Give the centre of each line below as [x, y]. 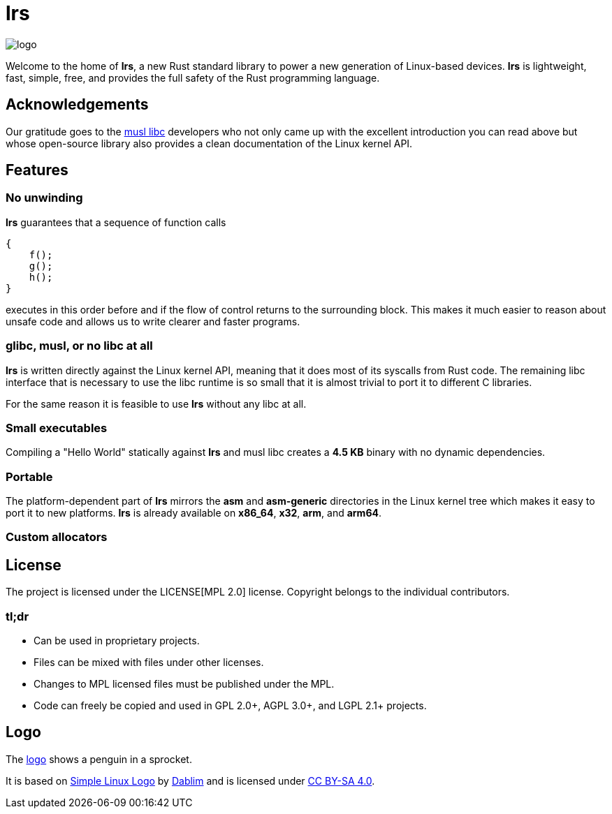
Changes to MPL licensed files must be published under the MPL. [184, 684]
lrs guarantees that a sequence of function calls [116, 222]
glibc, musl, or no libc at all [79, 346]
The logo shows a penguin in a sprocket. [99, 759]
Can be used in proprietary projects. [117, 641]
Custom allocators [57, 537]
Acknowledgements [77, 105]
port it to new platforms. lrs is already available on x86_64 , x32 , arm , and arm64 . [194, 513]
